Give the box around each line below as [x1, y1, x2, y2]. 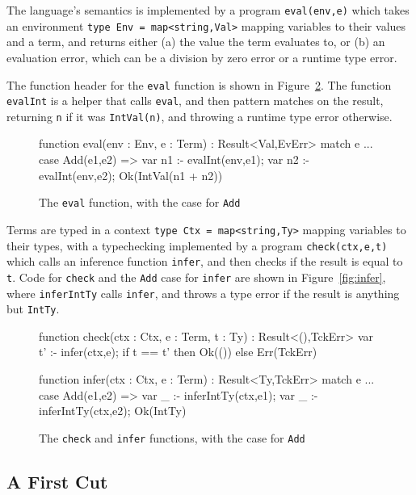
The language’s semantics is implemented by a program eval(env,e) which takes [6, 2, 410, 18]
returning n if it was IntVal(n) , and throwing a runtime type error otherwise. [6, 107, 393, 124]
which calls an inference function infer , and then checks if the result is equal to [6, 253, 403, 270]
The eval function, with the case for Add [39, 194, 241, 211]
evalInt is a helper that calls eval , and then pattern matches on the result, [6, 92, 384, 109]
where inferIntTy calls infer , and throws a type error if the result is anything [6, 284, 400, 301]
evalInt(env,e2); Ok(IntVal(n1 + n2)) [39, 166, 223, 183]
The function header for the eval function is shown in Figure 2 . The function [6, 76, 392, 93]
